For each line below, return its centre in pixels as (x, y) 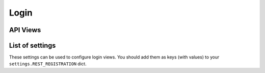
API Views (25, 30)
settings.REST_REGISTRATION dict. (48, 64)
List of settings (32, 46)
